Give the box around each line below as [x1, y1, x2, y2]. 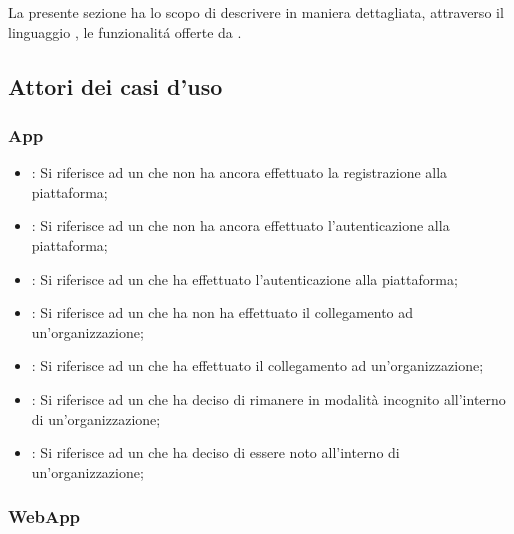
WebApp [8, 504, 81, 529]
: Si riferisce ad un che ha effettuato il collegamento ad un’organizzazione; [31, 355, 484, 376]
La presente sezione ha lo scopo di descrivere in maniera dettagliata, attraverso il [8, 2, 504, 22]
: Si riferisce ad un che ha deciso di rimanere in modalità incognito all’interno [31, 388, 506, 409]
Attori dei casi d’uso [8, 70, 223, 101]
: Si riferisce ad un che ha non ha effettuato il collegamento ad [31, 302, 414, 323]
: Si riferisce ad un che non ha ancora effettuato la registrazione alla [31, 162, 448, 183]
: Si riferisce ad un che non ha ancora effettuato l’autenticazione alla [31, 215, 450, 236]
